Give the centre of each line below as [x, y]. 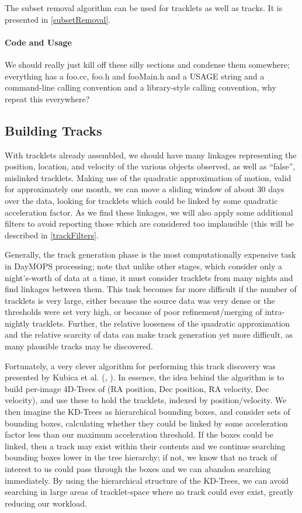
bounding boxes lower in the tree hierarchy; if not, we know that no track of [141, 457]
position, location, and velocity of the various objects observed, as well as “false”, [150, 166]
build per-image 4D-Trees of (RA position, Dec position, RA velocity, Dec [137, 388]
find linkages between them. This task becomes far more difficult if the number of [151, 289]
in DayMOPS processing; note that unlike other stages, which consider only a [143, 266]
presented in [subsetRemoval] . [58, 19]
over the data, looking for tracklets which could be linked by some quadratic [141, 200]
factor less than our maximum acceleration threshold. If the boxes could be [139, 434]
